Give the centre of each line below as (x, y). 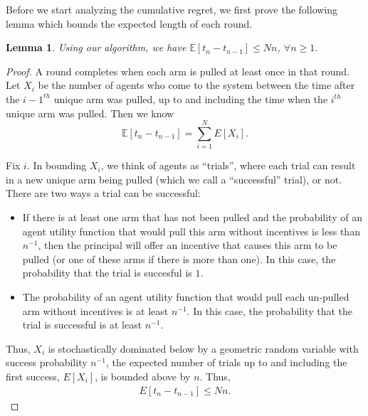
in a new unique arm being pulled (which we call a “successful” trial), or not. (174, 179)
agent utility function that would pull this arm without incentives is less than (191, 231)
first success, (33, 376)
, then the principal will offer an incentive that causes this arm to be (188, 245)
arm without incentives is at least (95, 310)
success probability (47, 362)
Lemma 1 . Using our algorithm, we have (96, 47)
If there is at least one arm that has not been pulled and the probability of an (192, 217)
